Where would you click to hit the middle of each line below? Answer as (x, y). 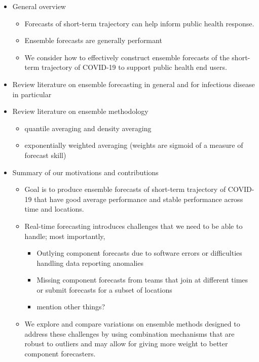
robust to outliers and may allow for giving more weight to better (126, 344)
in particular (32, 94)
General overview (39, 6)
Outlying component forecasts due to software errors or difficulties (139, 253)
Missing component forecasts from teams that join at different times (142, 280)
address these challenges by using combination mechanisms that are (129, 333)
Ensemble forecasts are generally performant (93, 40)
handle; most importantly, (65, 236)
